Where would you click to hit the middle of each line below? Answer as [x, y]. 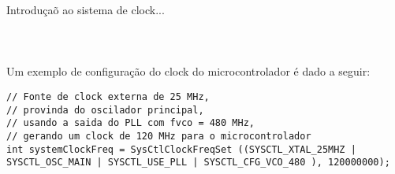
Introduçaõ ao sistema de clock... [86, 9]
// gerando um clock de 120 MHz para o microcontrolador [159, 136]
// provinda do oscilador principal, [105, 110]
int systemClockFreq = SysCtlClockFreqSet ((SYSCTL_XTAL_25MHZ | [181, 149]
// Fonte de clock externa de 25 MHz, [108, 96]
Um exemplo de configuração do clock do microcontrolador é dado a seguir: [188, 71]
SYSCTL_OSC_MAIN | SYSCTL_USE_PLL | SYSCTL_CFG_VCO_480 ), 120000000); [198, 163]
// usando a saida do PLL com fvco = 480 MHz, [130, 123]
